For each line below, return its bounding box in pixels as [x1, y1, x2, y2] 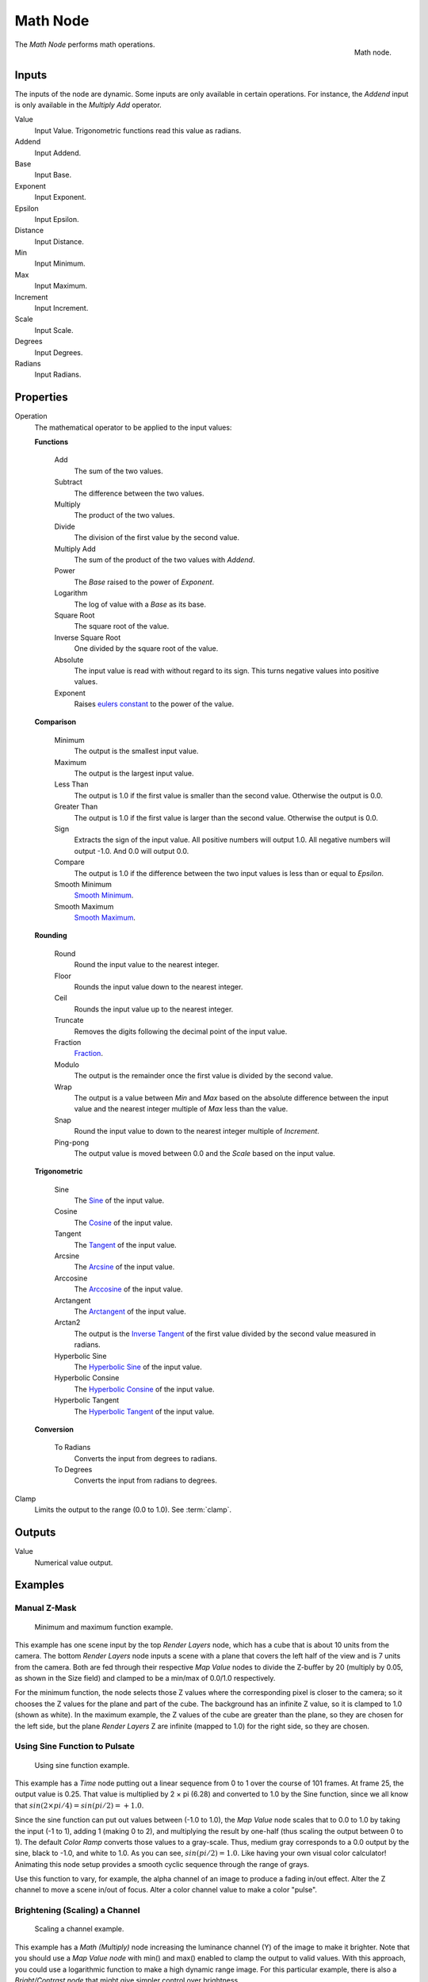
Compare [54, 857, 85, 867]
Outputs [14, 1526, 56, 1540]
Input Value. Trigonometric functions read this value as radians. [34, 125, 242, 135]
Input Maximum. [34, 281, 87, 291]
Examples [14, 1578, 65, 1592]
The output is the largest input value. [74, 769, 194, 779]
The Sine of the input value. [74, 1196, 165, 1205]
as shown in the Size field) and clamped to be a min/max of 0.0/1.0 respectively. [14, 1674, 276, 1683]
